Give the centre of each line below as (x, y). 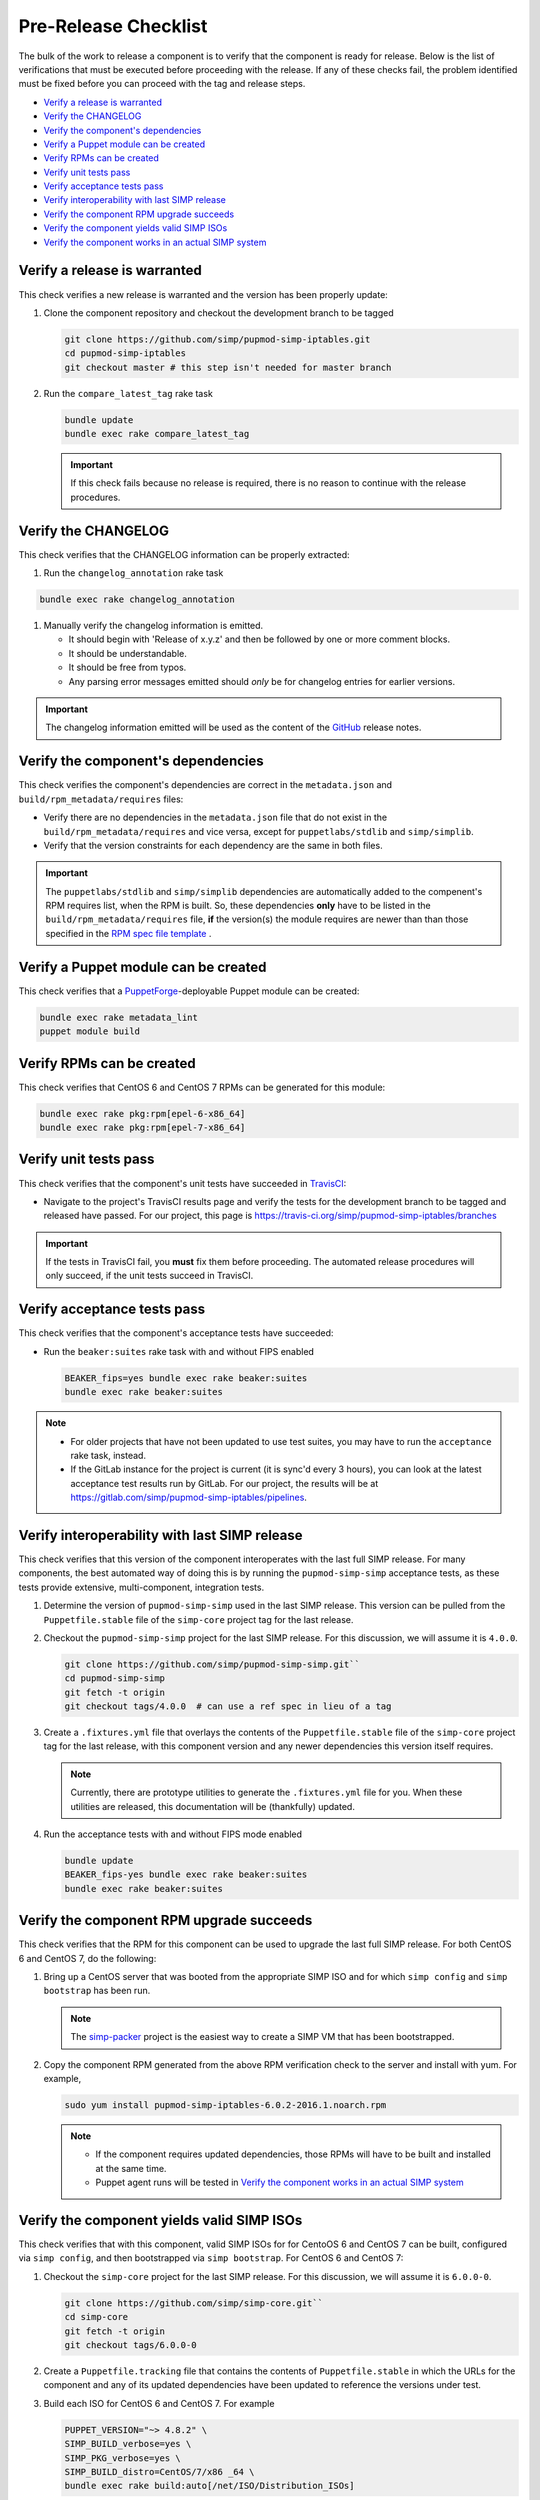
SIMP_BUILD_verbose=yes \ (128, 2444)
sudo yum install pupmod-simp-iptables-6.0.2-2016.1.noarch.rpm (225, 2105)
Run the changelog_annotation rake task (133, 573)
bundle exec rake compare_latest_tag (157, 434)
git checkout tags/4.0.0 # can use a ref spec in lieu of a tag (228, 1706)
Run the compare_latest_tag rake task (128, 393)
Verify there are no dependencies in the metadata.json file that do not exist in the (215, 817)
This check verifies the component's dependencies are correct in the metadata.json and (205, 785)
